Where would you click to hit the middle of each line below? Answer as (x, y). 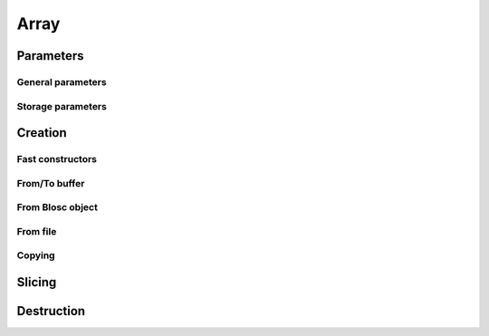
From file (37, 231)
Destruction (51, 311)
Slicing (37, 282)
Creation (42, 133)
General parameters (62, 82)
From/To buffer (51, 183)
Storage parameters (62, 106)
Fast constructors (57, 159)
